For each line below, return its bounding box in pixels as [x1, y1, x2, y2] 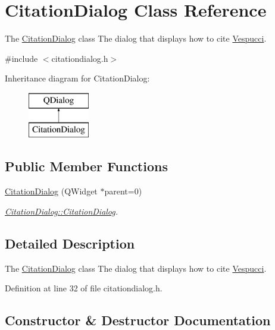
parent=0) [104, 185, 142, 197]
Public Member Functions [5, 157, 168, 175]
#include [5, 52, 38, 64]
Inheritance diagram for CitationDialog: [5, 72, 150, 84]
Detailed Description [5, 234, 135, 252]
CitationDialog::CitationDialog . [5, 205, 118, 217]
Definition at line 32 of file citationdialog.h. [5, 282, 162, 294]
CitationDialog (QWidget [5, 185, 98, 197]
